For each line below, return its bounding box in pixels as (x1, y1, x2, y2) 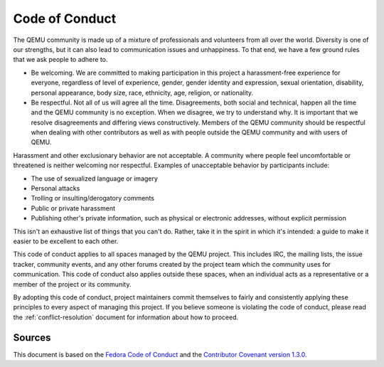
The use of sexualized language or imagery (31, 174, 158, 183)
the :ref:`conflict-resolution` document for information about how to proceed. (13, 313, 239, 321)
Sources (13, 331, 51, 344)
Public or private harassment (31, 203, 116, 213)
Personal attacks (31, 184, 80, 193)
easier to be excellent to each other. (13, 237, 119, 245)
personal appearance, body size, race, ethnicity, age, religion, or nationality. (31, 88, 254, 97)
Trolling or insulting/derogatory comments (31, 194, 154, 203)
